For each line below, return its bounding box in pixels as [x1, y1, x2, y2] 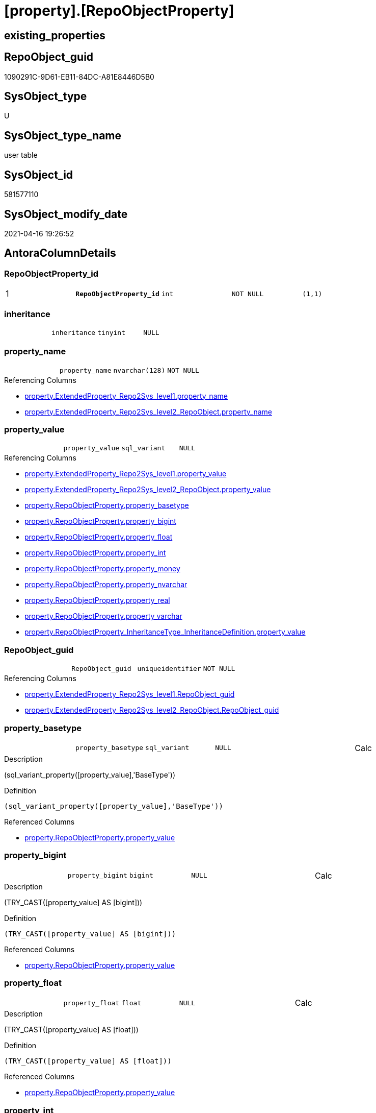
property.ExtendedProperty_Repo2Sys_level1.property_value [24, 469, 227, 478]
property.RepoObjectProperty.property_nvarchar [24, 580, 187, 589]
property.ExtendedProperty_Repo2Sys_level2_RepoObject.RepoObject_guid [24, 706, 279, 715]
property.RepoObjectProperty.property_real [24, 596, 170, 605]
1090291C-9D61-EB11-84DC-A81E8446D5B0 [4, 72, 154, 81]
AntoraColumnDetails [4, 247, 116, 260]
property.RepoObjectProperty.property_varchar [24, 612, 182, 621]
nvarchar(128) [113, 366, 166, 374]
